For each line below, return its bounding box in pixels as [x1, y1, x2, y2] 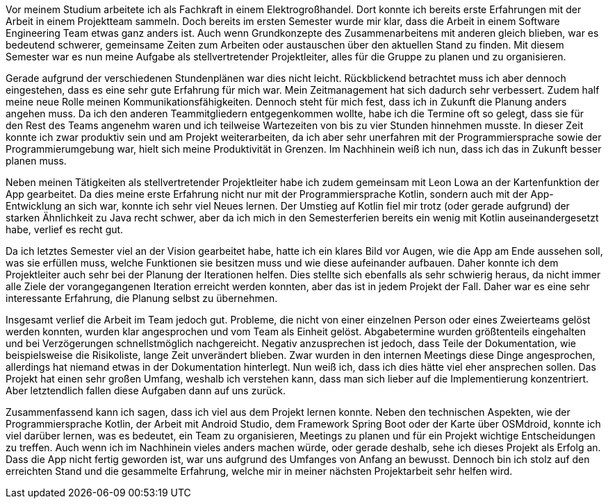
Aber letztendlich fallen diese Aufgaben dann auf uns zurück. [6, 385, 286, 396]
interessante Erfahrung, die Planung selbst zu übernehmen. [6, 292, 278, 304]
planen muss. [6, 155, 67, 167]
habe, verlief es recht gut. [6, 224, 124, 235]
